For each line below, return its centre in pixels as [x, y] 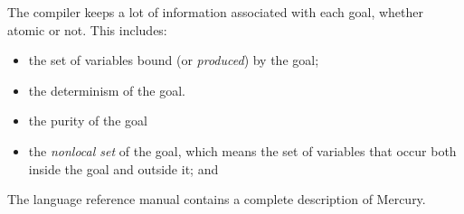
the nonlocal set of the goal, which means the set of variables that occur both [242, 150]
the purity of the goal [88, 121]
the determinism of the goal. [107, 90]
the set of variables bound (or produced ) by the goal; [174, 60]
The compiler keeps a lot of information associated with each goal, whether [215, 12]
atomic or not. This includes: [87, 29]
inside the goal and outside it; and [123, 168]
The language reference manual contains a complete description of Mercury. [217, 199]
